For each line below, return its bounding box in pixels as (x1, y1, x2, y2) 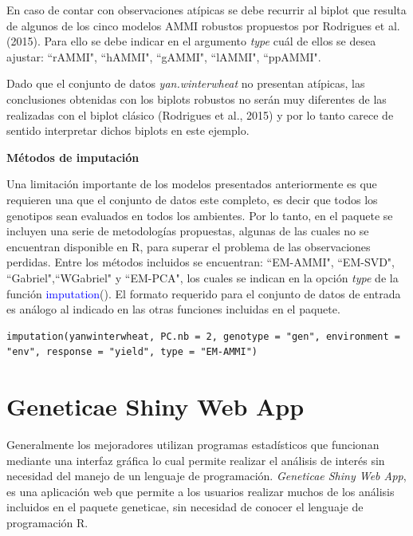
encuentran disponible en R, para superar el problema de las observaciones (6, 238, 371, 254)
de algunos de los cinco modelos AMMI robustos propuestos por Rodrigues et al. (6, 17, 400, 33)
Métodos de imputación (6, 148, 140, 165)
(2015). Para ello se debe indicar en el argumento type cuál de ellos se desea (6, 33, 376, 49)
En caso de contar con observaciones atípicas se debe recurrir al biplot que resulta (6, 2, 407, 18)
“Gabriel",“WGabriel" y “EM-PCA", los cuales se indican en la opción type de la (6, 269, 399, 286)
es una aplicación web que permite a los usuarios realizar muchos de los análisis (6, 483, 395, 499)
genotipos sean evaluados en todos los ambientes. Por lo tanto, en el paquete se (6, 207, 393, 223)
